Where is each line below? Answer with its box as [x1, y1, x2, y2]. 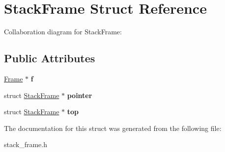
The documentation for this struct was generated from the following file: [4, 123, 222, 133]
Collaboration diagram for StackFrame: [4, 26, 122, 37]
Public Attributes [4, 51, 95, 66]
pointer [67, 90, 92, 100]
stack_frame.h [4, 139, 48, 150]
